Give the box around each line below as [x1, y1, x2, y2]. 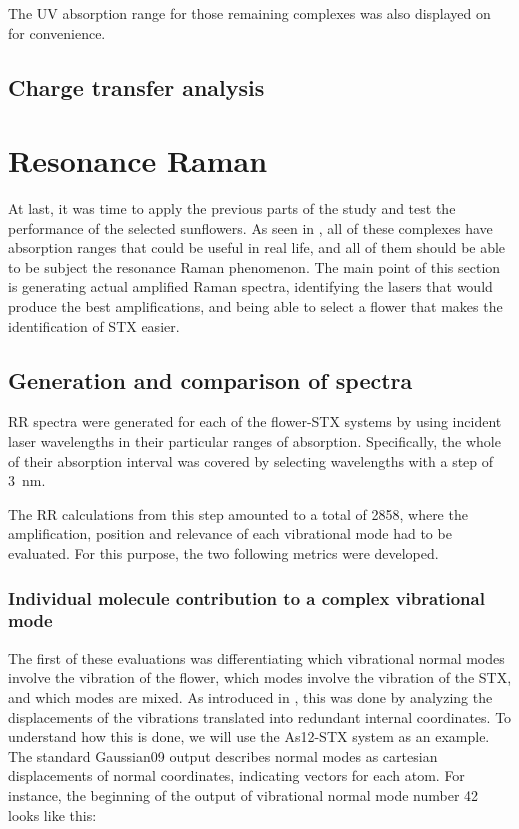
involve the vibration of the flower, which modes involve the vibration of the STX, [8, 667, 512, 688]
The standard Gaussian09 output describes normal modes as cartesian [8, 745, 438, 766]
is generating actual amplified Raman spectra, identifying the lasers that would [8, 276, 493, 297]
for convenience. [8, 22, 106, 43]
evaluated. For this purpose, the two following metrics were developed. [8, 543, 439, 564]
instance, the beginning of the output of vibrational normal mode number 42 [8, 784, 479, 805]
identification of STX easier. [8, 315, 180, 336]
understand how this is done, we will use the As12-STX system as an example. [8, 726, 490, 747]
